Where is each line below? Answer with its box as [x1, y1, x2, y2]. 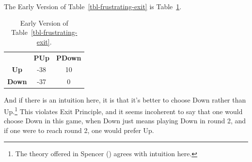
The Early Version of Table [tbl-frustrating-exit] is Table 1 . [4, 1, 182, 11]
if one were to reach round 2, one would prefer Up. [4, 125, 154, 135]
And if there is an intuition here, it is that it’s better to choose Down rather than [4, 95, 246, 105]
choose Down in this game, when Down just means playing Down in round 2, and [4, 116, 246, 126]
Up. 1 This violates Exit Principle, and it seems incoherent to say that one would [4, 105, 243, 116]
